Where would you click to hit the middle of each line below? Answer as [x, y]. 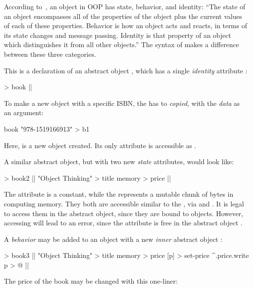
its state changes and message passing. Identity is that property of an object [117, 35]
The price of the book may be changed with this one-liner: [91, 281]
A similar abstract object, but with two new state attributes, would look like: [119, 161]
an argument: [24, 112]
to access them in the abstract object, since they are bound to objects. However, [124, 213]
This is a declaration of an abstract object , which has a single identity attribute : [126, 70]
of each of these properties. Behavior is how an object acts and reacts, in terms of [126, 25]
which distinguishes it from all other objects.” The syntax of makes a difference [122, 44]
